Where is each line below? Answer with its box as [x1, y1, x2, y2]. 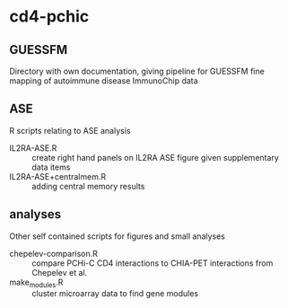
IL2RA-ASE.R [9, 142, 57, 154]
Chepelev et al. [31, 267, 88, 277]
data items [31, 162, 71, 172]
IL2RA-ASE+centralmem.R [9, 171, 106, 181]
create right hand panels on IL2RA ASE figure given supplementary [31, 152, 280, 163]
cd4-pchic [9, 6, 90, 27]
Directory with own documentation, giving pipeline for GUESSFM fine [9, 66, 265, 76]
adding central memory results [31, 180, 145, 191]
